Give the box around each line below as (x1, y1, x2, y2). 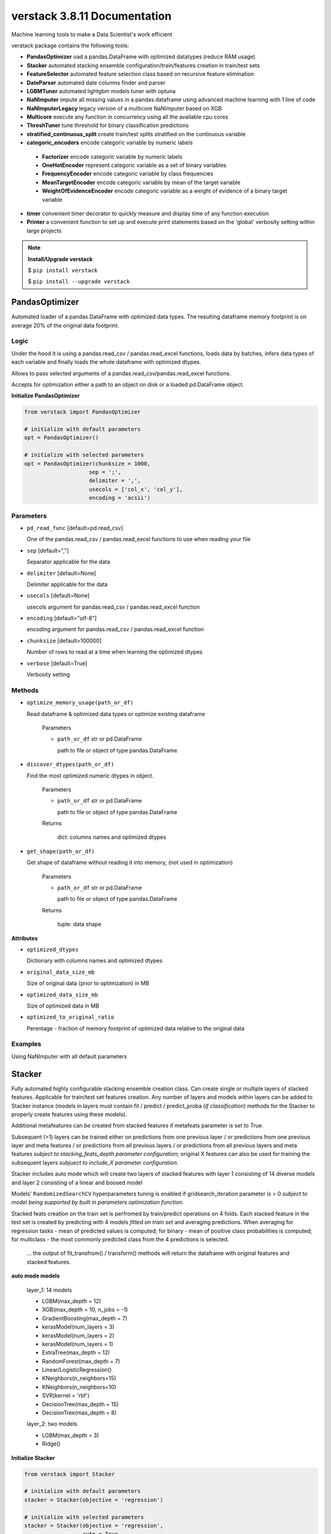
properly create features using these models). (11, 1111, 127, 1118)
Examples (11, 1040, 42, 1049)
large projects (26, 227, 62, 234)
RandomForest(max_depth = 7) (42, 1357, 121, 1365)
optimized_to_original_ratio (26, 1014, 115, 1021)
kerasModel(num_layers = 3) (42, 1323, 115, 1331)
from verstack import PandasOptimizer (24, 409, 141, 415)
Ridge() (42, 1440, 61, 1447)
